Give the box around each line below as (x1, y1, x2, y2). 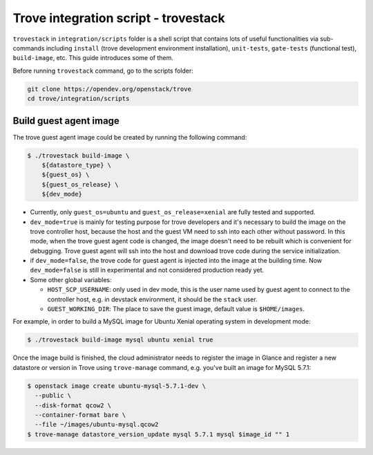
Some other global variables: (30, 275, 112, 284)
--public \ (35, 391, 72, 400)
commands (12, 44, 45, 52)
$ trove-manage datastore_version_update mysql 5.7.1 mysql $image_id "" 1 (27, 430, 290, 438)
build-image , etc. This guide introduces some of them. (12, 54, 174, 62)
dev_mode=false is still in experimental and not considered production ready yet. (30, 266, 265, 275)
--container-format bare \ (35, 411, 126, 418)
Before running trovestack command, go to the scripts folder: (12, 66, 193, 75)
